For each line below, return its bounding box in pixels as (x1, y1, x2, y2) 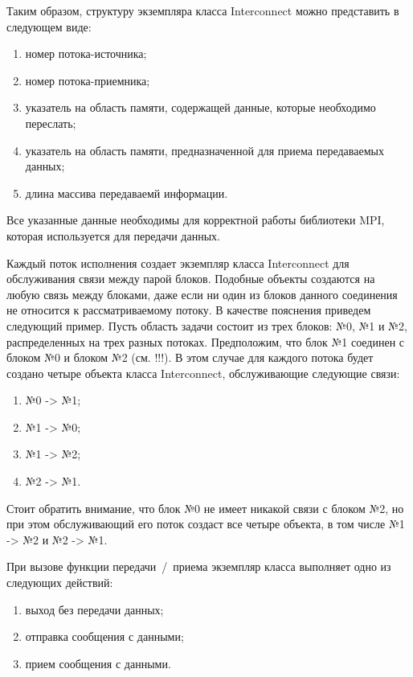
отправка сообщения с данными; (25, 628, 184, 645)
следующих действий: (6, 574, 113, 591)
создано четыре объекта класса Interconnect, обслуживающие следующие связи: (6, 364, 400, 381)
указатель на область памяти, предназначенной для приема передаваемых (25, 142, 384, 158)
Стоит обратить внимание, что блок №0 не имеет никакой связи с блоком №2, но (6, 499, 404, 516)
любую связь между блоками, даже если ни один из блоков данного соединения (6, 285, 398, 302)
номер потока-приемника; (25, 72, 150, 88)
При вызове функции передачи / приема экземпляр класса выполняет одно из (6, 558, 391, 575)
